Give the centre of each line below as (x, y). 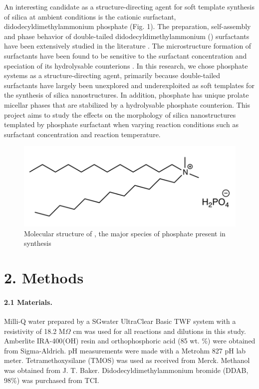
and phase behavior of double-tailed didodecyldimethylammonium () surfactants (127, 36)
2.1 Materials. (28, 302)
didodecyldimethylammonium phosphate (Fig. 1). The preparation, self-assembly (128, 26)
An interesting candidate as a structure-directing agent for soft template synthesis (129, 7)
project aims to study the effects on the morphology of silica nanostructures (120, 114)
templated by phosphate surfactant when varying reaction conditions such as (121, 124)
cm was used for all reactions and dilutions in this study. (159, 331)
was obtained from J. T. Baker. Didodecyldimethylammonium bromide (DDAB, (126, 370)
